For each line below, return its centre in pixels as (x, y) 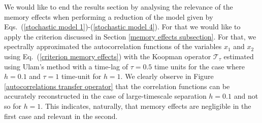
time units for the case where (199, 66)
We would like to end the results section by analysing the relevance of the (119, 7)
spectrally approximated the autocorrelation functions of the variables (113, 46)
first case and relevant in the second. (61, 116)
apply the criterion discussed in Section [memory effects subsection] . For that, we (130, 36)
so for (13, 106)
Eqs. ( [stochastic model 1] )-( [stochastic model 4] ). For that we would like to (122, 27)
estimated (239, 56)
